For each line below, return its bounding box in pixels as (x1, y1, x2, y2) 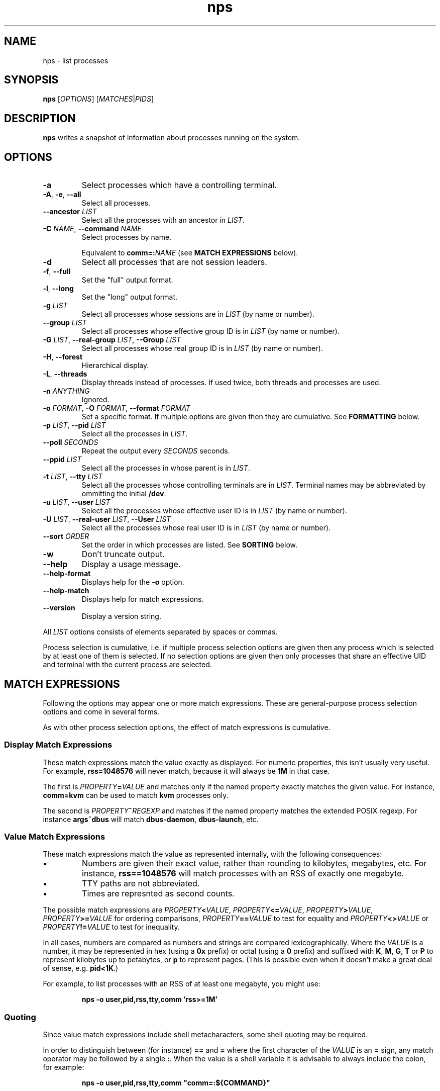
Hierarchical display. (81, 361, 149, 370)
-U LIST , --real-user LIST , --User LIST (43, 515, 171, 524)
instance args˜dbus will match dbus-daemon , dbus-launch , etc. (43, 814, 259, 824)
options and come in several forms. (43, 707, 160, 716)
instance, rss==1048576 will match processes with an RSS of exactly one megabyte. (82, 868, 404, 879)
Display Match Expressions (4, 740, 113, 750)
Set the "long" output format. (81, 293, 178, 302)
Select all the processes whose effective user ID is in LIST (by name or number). (81, 506, 348, 515)
